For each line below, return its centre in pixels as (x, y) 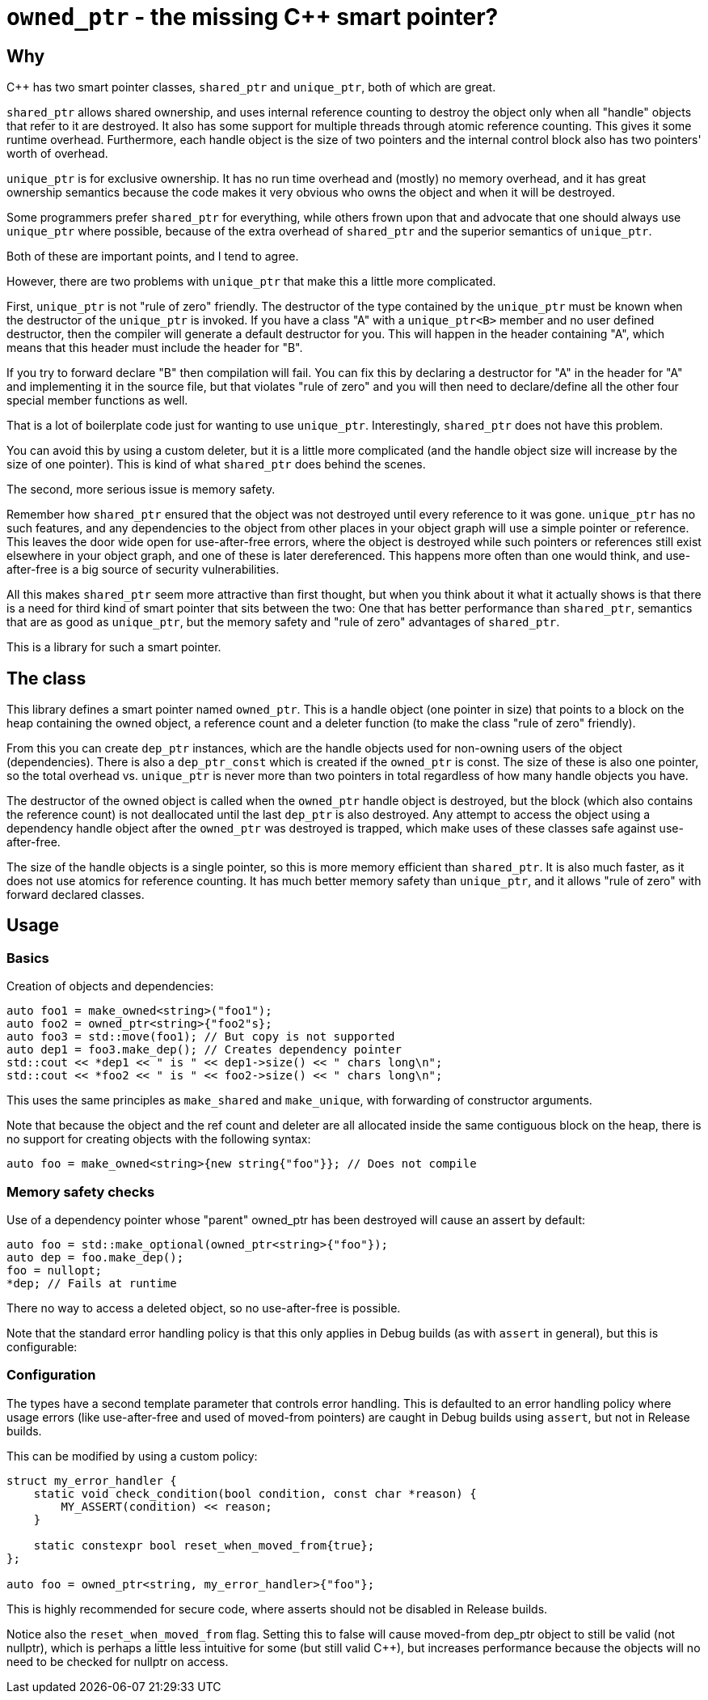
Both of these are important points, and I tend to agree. (153, 256)
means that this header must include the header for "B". (155, 348)
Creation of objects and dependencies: (110, 986)
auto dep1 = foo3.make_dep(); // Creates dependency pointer (204, 1050)
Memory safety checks (81, 1191)
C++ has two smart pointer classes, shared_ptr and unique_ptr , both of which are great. (251, 87)
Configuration (51, 1375)
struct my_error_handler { (92, 1480)
